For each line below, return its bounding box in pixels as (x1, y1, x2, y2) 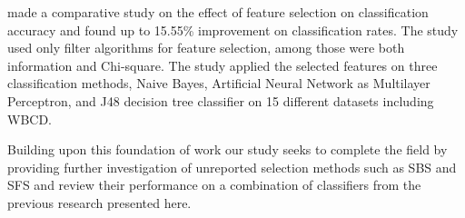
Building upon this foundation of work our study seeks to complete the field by (7, 140, 448, 159)
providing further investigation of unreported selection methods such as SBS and (7, 157, 457, 176)
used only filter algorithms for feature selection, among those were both (7, 38, 405, 57)
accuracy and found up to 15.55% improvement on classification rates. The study (7, 20, 459, 39)
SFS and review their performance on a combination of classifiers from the (7, 175, 421, 194)
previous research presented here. (7, 193, 192, 212)
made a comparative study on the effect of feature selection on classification (7, 3, 429, 21)
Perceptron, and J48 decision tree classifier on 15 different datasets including (7, 91, 434, 110)
